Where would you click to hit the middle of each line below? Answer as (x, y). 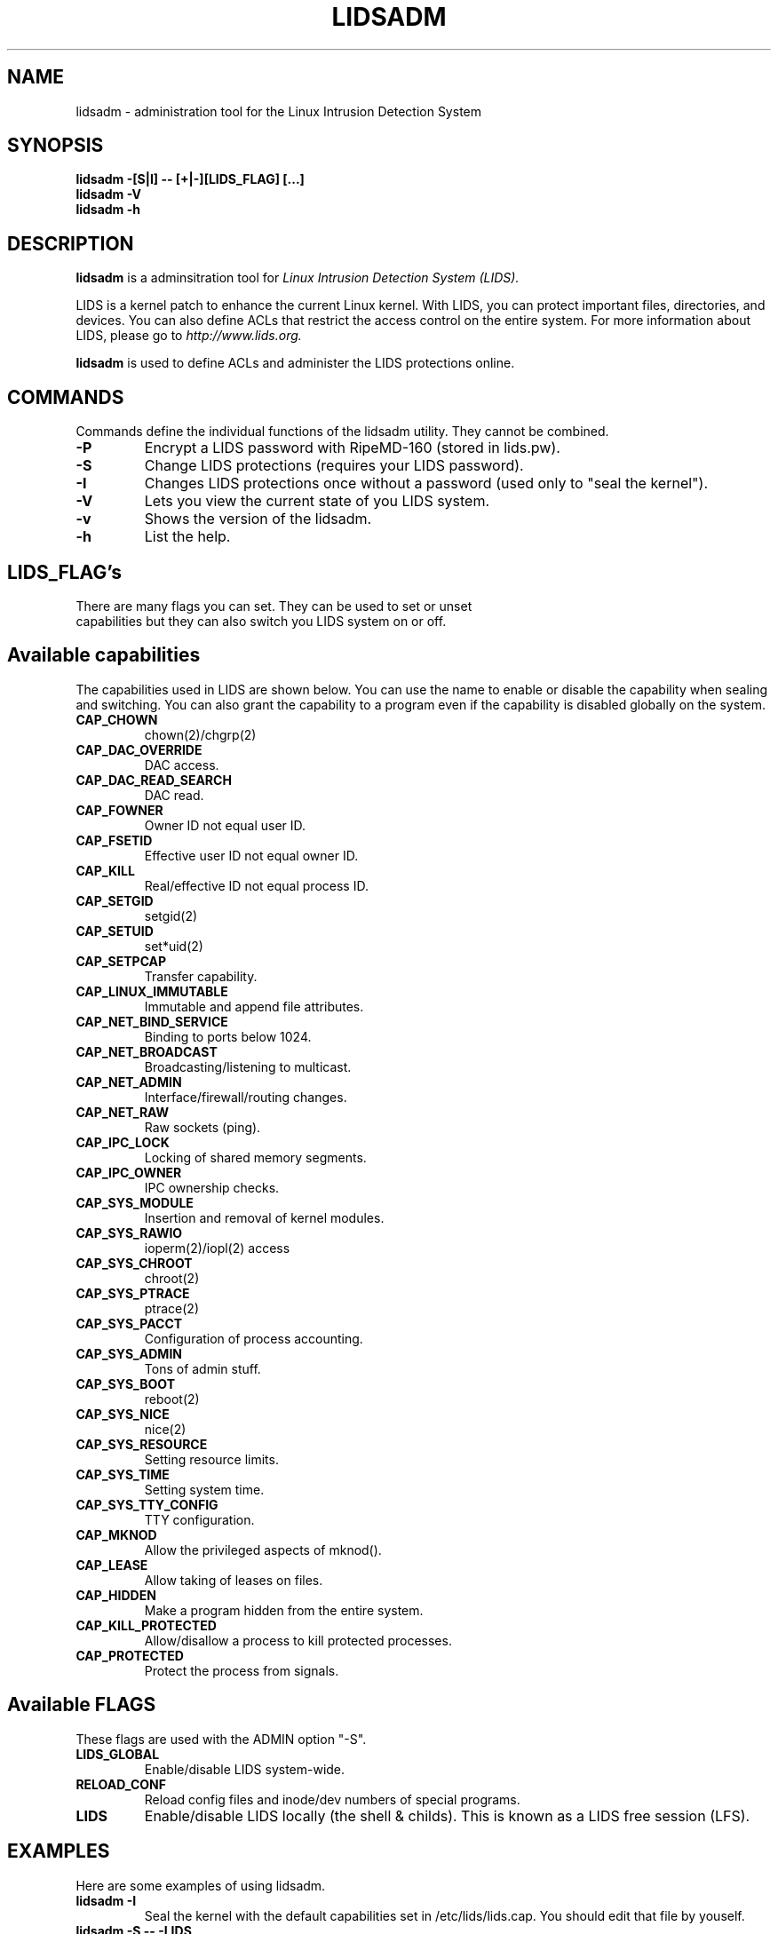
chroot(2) (172, 1278)
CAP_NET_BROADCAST (147, 1051)
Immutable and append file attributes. (254, 1006)
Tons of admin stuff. (202, 1368)
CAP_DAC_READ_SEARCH (154, 780)
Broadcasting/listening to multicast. (248, 1066)
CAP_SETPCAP (121, 961)
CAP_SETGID (115, 900)
